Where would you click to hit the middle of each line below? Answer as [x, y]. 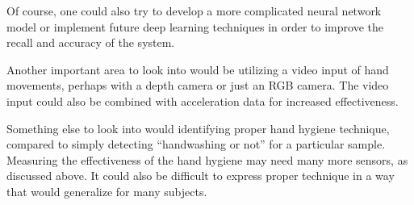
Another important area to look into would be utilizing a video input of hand [198, 69]
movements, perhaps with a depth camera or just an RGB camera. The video [198, 85]
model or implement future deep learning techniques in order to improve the [195, 26]
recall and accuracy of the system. [91, 42]
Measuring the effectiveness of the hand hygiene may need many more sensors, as [207, 159]
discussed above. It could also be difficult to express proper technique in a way [201, 176]
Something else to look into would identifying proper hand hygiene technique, [198, 128]
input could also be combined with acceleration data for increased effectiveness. [203, 100]
